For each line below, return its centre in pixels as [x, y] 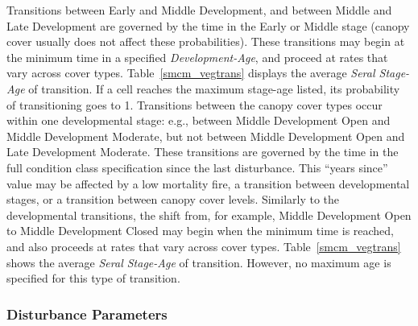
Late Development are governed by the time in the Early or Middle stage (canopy [208, 25]
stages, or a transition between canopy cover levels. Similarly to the [173, 199]
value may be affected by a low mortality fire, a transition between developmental [208, 183]
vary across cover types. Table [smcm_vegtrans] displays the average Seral [191, 73]
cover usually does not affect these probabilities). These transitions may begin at [206, 41]
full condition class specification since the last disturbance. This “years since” [197, 167]
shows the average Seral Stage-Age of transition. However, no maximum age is [199, 262]
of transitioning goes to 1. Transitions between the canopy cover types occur [195, 104]
